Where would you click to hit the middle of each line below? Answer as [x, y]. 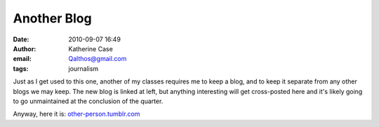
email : [22, 59]
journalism [84, 68]
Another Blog [52, 18]
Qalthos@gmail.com [98, 59]
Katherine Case [91, 48]
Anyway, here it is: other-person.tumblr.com [77, 114]
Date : [21, 39]
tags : [21, 68]
